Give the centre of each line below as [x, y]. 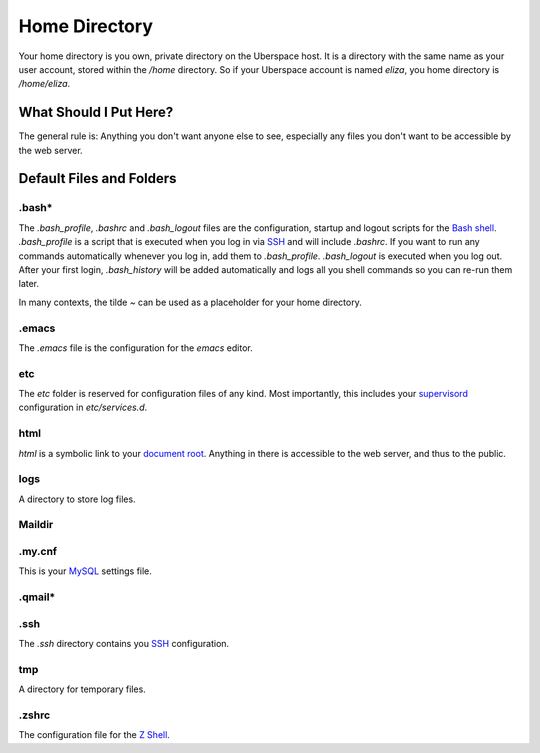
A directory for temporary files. [82, 689]
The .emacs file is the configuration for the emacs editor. [136, 347]
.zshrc [34, 715]
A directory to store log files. [77, 499]
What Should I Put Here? [96, 112]
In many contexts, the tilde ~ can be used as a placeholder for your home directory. [190, 302]
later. [29, 284]
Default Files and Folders [97, 178]
